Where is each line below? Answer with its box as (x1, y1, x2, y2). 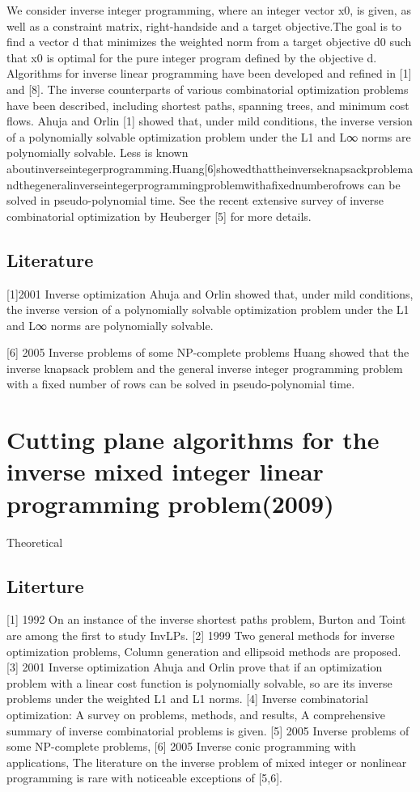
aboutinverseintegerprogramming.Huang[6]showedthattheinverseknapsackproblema (6, 159, 414, 176)
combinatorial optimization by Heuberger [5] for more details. (6, 207, 312, 224)
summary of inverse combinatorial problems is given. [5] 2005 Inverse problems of (6, 722, 409, 739)
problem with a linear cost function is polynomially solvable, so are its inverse (6, 674, 392, 691)
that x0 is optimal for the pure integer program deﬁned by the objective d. (6, 49, 377, 66)
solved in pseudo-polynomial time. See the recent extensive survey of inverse (6, 192, 384, 209)
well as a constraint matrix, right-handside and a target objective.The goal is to (6, 17, 402, 34)
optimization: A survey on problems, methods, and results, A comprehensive (6, 705, 386, 722)
